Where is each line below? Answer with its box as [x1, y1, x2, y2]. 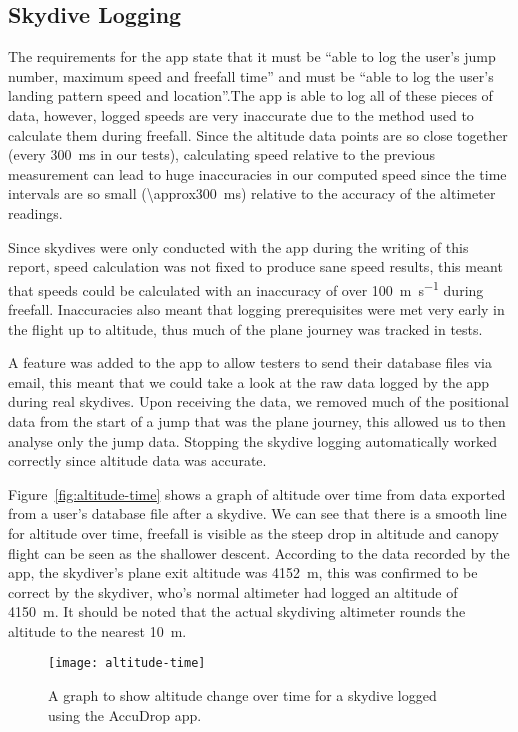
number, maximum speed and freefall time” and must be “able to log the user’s [8, 65, 494, 86]
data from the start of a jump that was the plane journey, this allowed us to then [8, 410, 506, 431]
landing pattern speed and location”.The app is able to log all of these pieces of [8, 85, 493, 106]
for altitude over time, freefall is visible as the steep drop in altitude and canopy [8, 522, 499, 543]
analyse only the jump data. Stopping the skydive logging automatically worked [8, 430, 498, 451]
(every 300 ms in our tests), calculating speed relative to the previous [8, 144, 436, 165]
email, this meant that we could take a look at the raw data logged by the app [8, 371, 490, 392]
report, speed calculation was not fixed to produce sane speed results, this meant [8, 256, 503, 277]
